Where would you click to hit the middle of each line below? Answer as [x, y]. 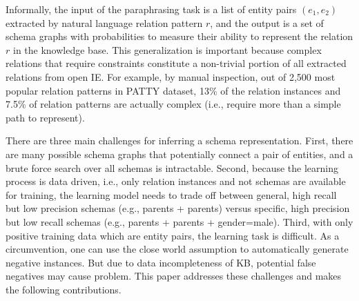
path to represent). [45, 117]
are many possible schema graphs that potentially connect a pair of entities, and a [179, 154]
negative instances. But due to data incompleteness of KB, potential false [161, 262]
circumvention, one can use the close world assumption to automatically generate [177, 249]
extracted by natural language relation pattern [104, 22]
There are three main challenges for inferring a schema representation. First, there [179, 140]
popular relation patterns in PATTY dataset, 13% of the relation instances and [173, 90]
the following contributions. [64, 289]
